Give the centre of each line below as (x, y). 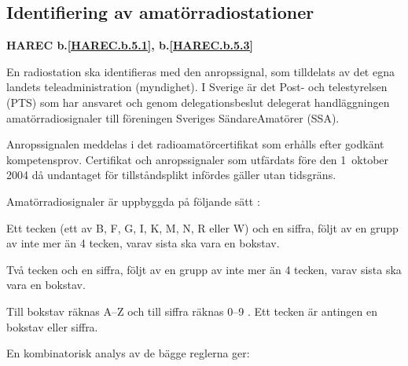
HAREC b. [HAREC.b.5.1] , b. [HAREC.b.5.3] (130, 45)
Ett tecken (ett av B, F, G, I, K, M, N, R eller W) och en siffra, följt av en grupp (202, 227)
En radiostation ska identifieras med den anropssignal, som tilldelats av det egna (200, 71)
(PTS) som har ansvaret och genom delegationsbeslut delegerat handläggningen (198, 102)
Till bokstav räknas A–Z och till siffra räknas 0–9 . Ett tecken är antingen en (192, 311)
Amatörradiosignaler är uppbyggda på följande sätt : (133, 201)
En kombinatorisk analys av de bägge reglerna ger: (128, 353)
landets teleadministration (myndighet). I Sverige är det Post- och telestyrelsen (197, 87)
